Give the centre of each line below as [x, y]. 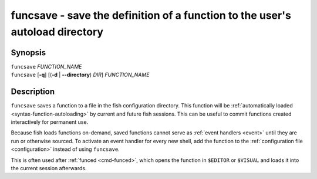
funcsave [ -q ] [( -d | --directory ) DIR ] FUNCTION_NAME [80, 75]
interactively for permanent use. [50, 122]
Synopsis [28, 53]
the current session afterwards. [49, 168]
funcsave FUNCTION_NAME [46, 66]
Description [33, 92]
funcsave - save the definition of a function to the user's [151, 15]
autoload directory [57, 32]
